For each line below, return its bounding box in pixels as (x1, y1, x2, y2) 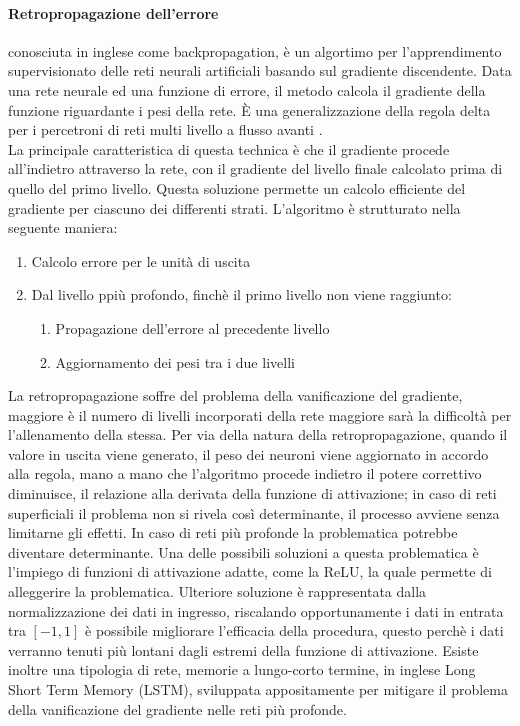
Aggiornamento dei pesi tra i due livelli (55, 351, 295, 372)
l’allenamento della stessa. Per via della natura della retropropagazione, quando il (8, 424, 508, 445)
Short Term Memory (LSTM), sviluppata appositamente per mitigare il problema (8, 679, 508, 700)
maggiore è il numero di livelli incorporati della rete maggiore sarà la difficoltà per (8, 404, 512, 425)
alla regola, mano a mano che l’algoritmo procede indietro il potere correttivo (8, 463, 482, 484)
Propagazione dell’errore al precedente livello (55, 317, 330, 338)
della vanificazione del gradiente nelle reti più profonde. (8, 698, 347, 719)
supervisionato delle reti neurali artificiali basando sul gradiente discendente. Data (8, 60, 512, 81)
